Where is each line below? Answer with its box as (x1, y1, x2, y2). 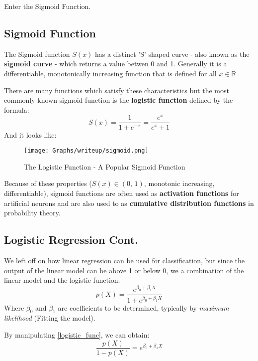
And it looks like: (4, 129, 57, 140)
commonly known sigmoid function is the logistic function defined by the (4, 95, 233, 105)
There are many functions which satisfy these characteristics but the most (4, 85, 229, 95)
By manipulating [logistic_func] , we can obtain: (4, 329, 150, 340)
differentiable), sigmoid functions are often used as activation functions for (4, 187, 239, 198)
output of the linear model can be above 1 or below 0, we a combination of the (4, 265, 244, 275)
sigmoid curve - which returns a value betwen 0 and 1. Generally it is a (4, 58, 227, 69)
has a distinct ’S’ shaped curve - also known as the (95, 48, 250, 59)
